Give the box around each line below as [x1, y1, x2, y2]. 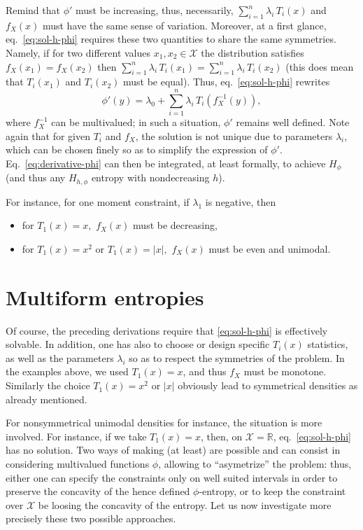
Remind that [6, 3, 60, 17]
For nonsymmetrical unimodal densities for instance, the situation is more [6, 415, 322, 430]
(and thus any [6, 170, 66, 185]
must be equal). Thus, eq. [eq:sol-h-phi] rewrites [122, 74, 330, 89]
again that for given [6, 128, 91, 143]
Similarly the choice [6, 378, 90, 393]
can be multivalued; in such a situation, [51, 115, 221, 130]
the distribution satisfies [201, 45, 304, 60]
